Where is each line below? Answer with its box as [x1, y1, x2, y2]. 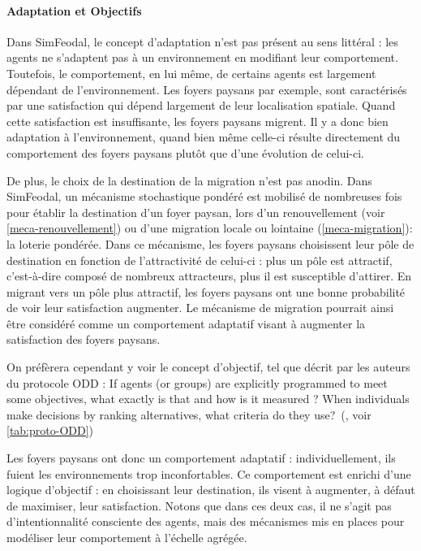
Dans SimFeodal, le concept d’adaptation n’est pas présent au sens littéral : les [6, 33, 398, 50]
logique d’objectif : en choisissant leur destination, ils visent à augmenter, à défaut [6, 481, 415, 498]
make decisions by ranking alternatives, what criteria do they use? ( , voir [6, 406, 372, 423]
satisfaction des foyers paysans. [6, 331, 161, 348]
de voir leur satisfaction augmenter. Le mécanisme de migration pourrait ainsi [6, 299, 394, 316]
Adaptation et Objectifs [6, 2, 142, 19]
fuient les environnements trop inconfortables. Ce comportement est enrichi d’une [6, 465, 411, 482]
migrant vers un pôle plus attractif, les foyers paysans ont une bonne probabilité [6, 283, 406, 300]
